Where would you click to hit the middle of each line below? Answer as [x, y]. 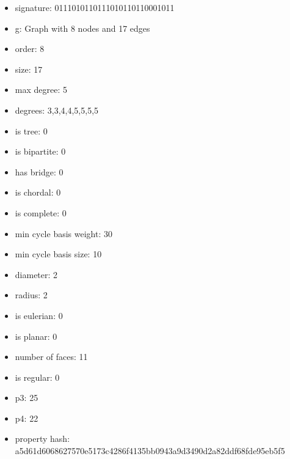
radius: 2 [31, 295]
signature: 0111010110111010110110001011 [95, 7]
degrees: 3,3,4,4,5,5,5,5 [57, 110]
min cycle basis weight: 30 [63, 233]
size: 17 [29, 69]
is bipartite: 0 [40, 151]
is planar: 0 [36, 336]
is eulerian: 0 [39, 315]
